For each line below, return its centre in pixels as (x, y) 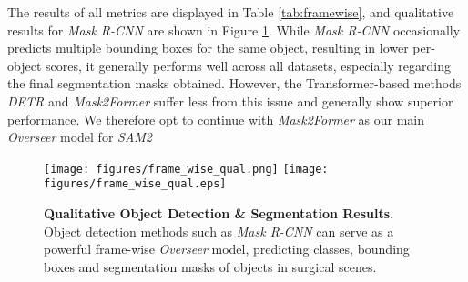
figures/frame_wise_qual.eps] (135, 184)
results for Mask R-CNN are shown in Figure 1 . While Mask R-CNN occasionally (234, 30)
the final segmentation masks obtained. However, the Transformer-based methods (234, 83)
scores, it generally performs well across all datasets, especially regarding (248, 65)
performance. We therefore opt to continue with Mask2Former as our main (216, 119)
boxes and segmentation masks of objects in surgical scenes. (210, 266)
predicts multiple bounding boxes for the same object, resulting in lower (208, 48)
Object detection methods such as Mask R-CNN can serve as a (219, 231)
